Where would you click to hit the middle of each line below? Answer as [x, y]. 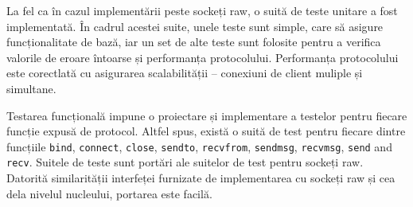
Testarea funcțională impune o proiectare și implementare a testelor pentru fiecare [207, 115]
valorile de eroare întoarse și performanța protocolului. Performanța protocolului [203, 57]
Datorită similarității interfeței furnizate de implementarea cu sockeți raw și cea [201, 178]
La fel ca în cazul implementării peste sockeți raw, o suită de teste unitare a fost [202, 10]
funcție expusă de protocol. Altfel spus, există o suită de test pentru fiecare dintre [206, 131]
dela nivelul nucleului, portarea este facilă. [109, 193]
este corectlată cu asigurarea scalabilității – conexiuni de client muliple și [185, 73]
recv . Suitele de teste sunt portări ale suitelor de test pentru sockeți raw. [185, 162]
